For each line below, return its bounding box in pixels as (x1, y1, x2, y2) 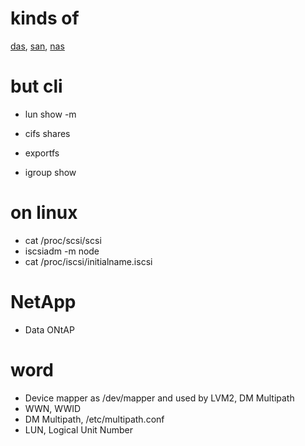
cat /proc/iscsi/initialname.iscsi (24, 255, 153, 267)
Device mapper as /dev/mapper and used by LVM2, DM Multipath (24, 392, 295, 404)
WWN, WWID (24, 402, 82, 414)
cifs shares (24, 127, 71, 139)
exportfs (24, 147, 60, 159)
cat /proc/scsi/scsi (24, 234, 102, 246)
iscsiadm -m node (24, 245, 100, 257)
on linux (10, 202, 78, 224)
